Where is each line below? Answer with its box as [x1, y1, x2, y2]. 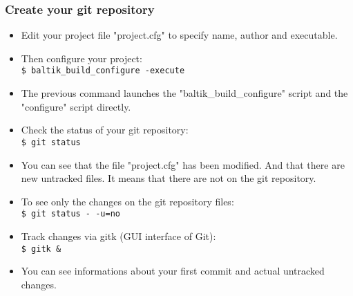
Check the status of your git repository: [21, 122, 189, 137]
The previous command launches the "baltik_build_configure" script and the [21, 86, 348, 100]
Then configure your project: [21, 50, 142, 65]
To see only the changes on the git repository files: [21, 194, 234, 208]
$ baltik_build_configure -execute [21, 66, 185, 76]
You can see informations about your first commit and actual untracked [21, 263, 325, 278]
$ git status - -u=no [21, 209, 120, 219]
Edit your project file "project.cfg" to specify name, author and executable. [21, 28, 338, 42]
